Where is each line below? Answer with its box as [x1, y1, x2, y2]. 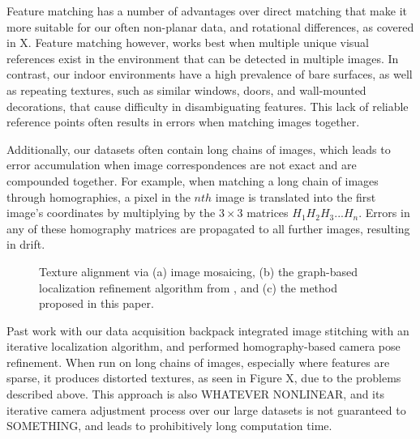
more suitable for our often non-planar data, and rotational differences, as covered [6, 18, 414, 35]
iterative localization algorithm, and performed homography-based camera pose [6, 338, 401, 355]
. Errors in [358, 204, 410, 221]
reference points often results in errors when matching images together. [6, 113, 360, 130]
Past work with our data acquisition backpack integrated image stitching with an [6, 322, 409, 339]
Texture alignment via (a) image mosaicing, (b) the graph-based [39, 262, 358, 279]
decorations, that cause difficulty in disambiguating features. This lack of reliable [6, 97, 409, 114]
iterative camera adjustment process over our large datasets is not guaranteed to [6, 401, 406, 418]
